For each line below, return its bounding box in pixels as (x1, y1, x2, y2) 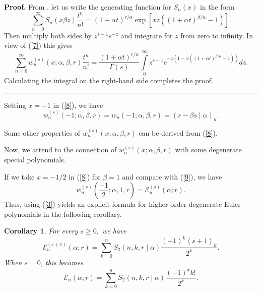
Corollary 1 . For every (4, 225, 78, 236)
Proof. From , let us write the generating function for (4, 2, 171, 12)
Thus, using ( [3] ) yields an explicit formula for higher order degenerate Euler (4, 199, 241, 209)
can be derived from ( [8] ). (139, 127, 218, 138)
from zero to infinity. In (180, 30, 253, 40)
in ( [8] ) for (69, 171, 101, 182)
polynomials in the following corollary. (4, 208, 122, 219)
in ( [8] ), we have (53, 99, 103, 110)
